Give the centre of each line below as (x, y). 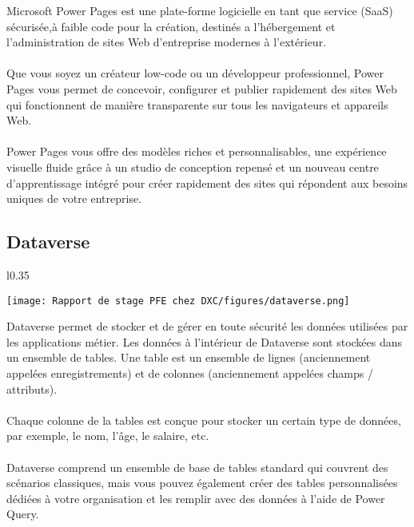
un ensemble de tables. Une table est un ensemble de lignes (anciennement (189, 357)
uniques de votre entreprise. (74, 198)
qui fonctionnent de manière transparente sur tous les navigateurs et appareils (197, 104)
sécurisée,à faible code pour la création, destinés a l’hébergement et (171, 26)
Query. (23, 514)
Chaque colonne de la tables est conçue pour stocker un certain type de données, (204, 420)
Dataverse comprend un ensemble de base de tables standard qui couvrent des (197, 467)
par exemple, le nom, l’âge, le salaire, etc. (108, 436)
